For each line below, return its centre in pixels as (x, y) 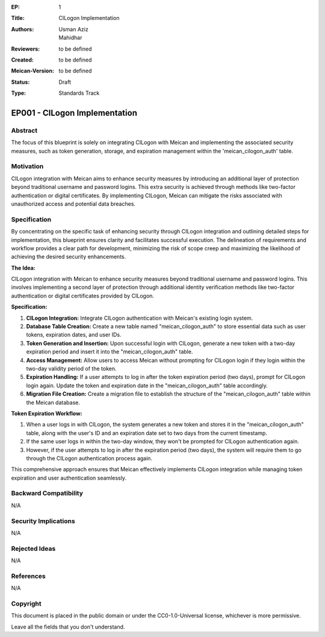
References (28, 576)
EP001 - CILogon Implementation (74, 113)
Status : (20, 82)
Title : (18, 18)
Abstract (24, 130)
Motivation (27, 166)
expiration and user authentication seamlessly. (69, 478)
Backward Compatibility (47, 493)
